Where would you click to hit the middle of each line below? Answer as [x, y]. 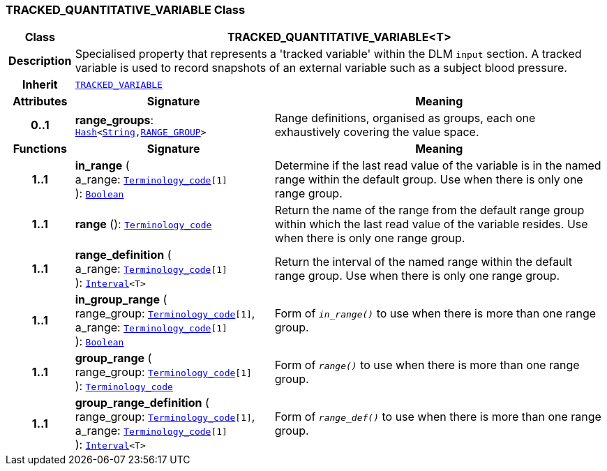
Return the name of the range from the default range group [429, 210]
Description [40, 61]
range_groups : [114, 120]
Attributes [40, 102]
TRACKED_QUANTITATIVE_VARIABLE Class [126, 10]
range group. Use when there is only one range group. [417, 276]
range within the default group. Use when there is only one [429, 180]
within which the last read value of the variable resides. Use [431, 224]
